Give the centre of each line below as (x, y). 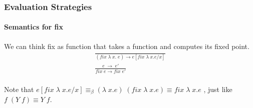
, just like (218, 89)
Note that (19, 89)
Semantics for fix (34, 27)
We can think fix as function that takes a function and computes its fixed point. (127, 46)
